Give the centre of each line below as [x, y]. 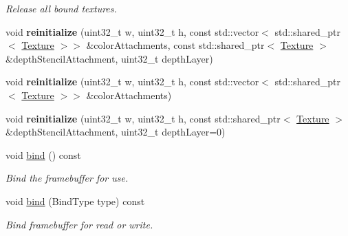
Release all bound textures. [61, 8]
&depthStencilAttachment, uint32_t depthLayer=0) [116, 132]
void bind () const [43, 154]
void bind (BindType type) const [75, 201]
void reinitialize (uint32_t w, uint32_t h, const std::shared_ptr [143, 118]
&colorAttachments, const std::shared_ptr [175, 45]
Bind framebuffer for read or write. [79, 224]
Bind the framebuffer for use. [67, 178]
